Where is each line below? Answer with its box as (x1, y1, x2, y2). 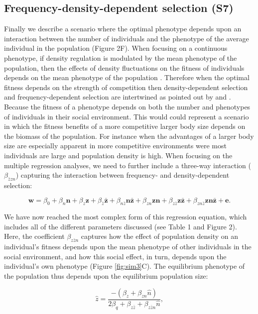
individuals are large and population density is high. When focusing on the (4, 150, 233, 160)
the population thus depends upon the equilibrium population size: (4, 271, 208, 281)
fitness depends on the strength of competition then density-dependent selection (4, 82, 248, 92)
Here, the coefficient (4, 231, 65, 241)
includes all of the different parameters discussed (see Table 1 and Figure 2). (4, 221, 237, 231)
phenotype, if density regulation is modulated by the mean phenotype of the (4, 52, 237, 63)
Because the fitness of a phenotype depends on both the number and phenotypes (4, 101, 251, 111)
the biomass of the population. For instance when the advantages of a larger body (4, 130, 254, 141)
